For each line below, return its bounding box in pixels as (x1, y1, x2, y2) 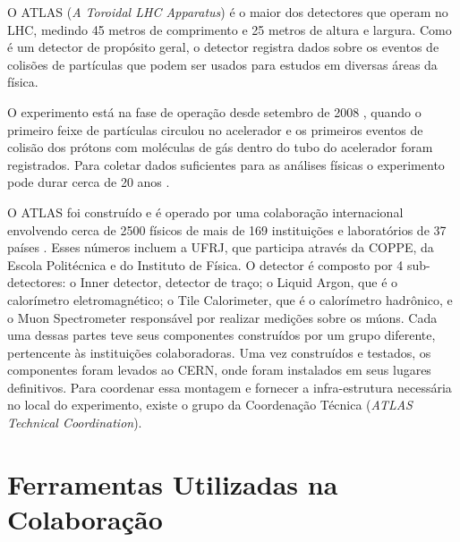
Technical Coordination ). (7, 413, 142, 432)
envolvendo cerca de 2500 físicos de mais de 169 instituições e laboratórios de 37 (7, 220, 447, 239)
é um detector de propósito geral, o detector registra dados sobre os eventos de (7, 38, 439, 56)
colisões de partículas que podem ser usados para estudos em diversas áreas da (7, 55, 438, 73)
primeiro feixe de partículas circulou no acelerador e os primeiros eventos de (7, 120, 423, 139)
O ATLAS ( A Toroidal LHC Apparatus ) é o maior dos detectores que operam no (7, 3, 448, 21)
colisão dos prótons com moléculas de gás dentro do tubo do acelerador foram (7, 138, 433, 157)
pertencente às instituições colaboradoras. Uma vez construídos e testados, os (7, 343, 431, 361)
